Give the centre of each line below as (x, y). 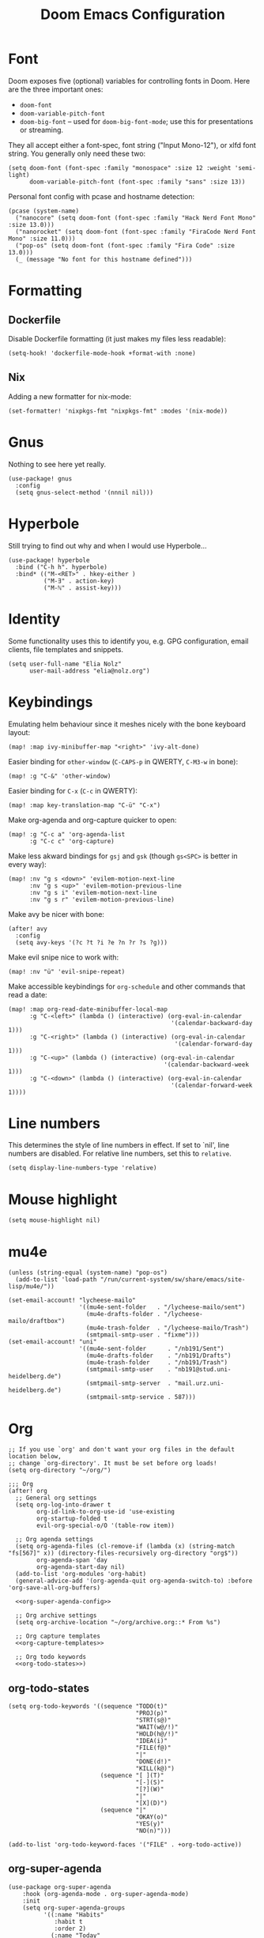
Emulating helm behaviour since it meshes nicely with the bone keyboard (127, 724)
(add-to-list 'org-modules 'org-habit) (81, 1574)
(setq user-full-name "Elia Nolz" (65, 664)
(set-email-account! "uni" (53, 1342)
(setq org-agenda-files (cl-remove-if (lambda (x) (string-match (125, 1547)
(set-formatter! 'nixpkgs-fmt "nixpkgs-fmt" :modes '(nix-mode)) (118, 411)
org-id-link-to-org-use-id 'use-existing (106, 1512)
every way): (28, 864)
